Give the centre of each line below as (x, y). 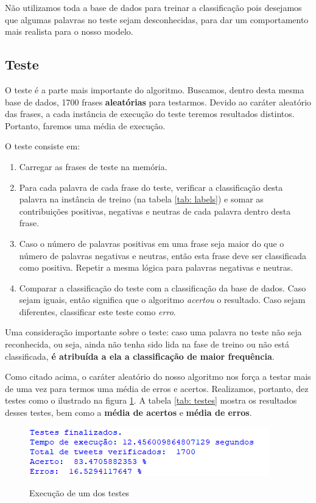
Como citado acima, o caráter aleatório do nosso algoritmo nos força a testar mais (158, 376)
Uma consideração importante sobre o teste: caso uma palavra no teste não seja (153, 332)
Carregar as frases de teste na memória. (93, 166)
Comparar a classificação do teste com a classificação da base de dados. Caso (163, 287)
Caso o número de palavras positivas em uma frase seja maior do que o (152, 243)
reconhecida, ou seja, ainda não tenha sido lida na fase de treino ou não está (147, 344)
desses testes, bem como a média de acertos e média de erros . (128, 412)
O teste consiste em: (43, 146)
